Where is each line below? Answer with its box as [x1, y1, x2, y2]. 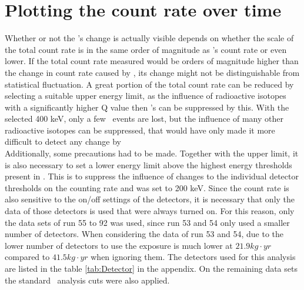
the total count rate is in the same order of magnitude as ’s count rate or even [5, 43, 287, 55]
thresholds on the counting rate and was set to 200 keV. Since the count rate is [5, 181, 289, 194]
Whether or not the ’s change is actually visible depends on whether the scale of [5, 32, 294, 44]
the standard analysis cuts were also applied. [5, 274, 170, 286]
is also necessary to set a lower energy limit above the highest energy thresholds [5, 158, 292, 171]
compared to [5, 251, 50, 263]
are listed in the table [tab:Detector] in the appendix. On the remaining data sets [5, 262, 298, 274]
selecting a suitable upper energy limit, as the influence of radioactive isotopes [5, 89, 286, 102]
